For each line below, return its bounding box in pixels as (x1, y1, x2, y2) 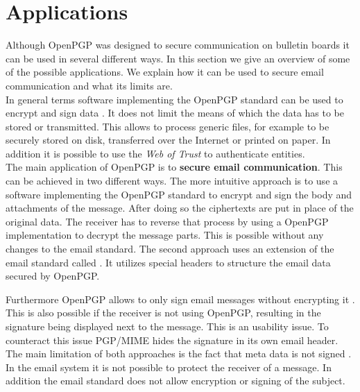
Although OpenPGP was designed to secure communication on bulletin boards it (6, 37, 350, 52)
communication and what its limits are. (6, 78, 173, 92)
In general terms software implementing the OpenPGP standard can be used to (6, 92, 343, 106)
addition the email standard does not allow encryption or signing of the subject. (6, 373, 345, 388)
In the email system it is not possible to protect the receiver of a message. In (6, 359, 332, 374)
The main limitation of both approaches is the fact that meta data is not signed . (6, 346, 352, 361)
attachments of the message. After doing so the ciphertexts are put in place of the (6, 201, 354, 215)
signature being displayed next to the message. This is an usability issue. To (6, 319, 329, 333)
